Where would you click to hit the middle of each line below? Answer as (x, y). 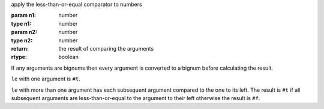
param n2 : (24, 32)
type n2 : (22, 40)
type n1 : (21, 23)
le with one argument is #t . (46, 79)
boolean (69, 57)
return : (20, 48)
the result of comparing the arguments (106, 48)
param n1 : (23, 15)
